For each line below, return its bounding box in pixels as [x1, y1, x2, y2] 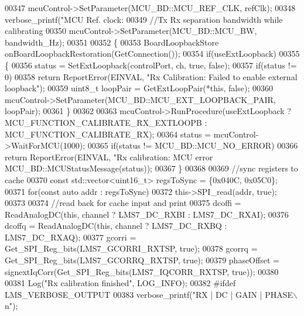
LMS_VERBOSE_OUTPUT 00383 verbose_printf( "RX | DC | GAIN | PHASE [5, 288, 293, 300]
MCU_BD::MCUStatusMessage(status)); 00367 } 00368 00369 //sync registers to [5, 162, 298, 174]
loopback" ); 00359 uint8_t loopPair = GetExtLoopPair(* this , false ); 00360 [5, 82, 273, 94]
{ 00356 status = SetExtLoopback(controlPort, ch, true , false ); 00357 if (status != [5, 59, 297, 71]
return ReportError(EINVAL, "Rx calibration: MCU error [5, 150, 213, 163]
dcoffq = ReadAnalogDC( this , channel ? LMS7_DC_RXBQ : [5, 219, 227, 232]
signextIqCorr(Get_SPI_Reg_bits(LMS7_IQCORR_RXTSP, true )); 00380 [5, 265, 279, 277]
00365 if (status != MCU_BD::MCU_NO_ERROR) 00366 [87, 139, 298, 152]
